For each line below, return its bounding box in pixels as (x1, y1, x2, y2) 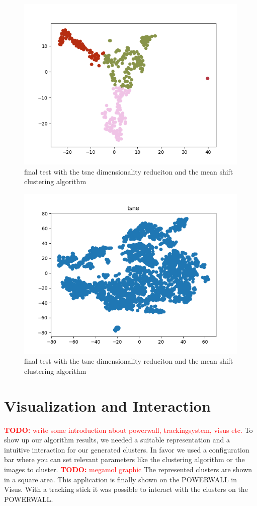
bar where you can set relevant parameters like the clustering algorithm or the (4, 454, 245, 465)
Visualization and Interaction (4, 395, 211, 416)
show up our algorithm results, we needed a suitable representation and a (4, 434, 230, 445)
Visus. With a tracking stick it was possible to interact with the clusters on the (4, 484, 248, 494)
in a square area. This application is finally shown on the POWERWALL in (4, 474, 237, 484)
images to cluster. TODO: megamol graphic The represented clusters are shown (4, 464, 252, 475)
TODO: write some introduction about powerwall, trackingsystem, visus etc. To (4, 424, 253, 435)
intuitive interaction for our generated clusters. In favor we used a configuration (4, 444, 249, 455)
